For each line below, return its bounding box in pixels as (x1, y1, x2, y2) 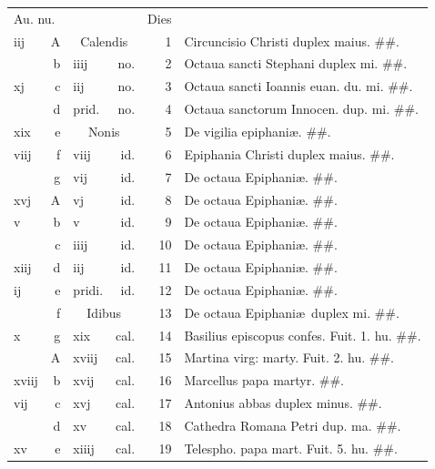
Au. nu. (14, 8, 56, 27)
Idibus (86, 302, 122, 321)
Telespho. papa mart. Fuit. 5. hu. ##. (184, 438, 398, 457)
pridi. (73, 280, 104, 299)
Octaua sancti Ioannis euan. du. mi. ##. (184, 76, 413, 96)
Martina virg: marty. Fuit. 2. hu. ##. (184, 348, 395, 367)
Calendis (80, 31, 128, 50)
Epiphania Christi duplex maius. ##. (184, 144, 395, 163)
